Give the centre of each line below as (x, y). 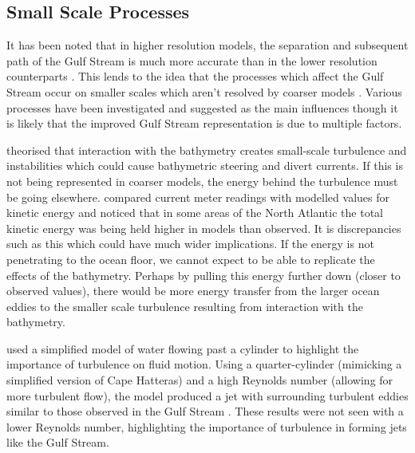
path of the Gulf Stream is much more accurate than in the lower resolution (192, 60)
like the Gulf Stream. (58, 442)
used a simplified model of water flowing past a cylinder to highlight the (183, 348)
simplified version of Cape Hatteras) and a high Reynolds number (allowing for (200, 380)
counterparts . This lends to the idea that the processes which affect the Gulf (195, 76)
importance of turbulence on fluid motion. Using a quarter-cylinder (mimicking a (204, 364)
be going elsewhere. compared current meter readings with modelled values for (198, 197)
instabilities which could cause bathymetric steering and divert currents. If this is (205, 165)
